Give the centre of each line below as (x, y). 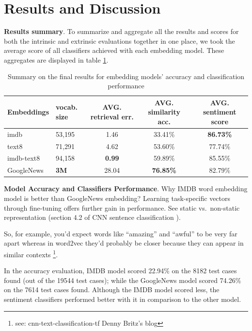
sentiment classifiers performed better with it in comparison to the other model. (123, 299)
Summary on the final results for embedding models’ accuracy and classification (126, 76)
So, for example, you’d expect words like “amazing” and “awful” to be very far (121, 233)
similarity (164, 112)
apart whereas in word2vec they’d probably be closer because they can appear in (124, 243)
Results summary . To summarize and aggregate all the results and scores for (121, 31)
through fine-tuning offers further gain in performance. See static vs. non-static (122, 207)
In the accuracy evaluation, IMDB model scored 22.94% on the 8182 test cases (120, 271)
